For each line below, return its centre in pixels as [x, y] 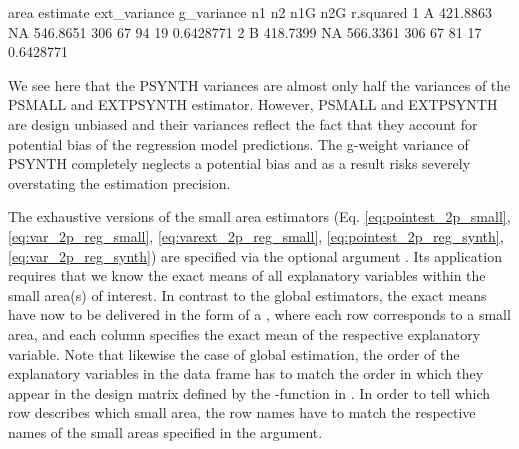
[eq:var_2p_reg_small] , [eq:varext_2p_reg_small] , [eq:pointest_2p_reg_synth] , [256, 235]
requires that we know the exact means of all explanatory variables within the [247, 275]
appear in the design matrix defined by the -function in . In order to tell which [249, 392]
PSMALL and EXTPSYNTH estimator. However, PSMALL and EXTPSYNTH [253, 104]
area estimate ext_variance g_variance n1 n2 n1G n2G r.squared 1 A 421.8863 [250, 12]
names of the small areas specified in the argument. [165, 431]
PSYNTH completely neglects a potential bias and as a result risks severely [239, 163]
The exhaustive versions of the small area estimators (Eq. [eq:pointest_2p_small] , [259, 216]
